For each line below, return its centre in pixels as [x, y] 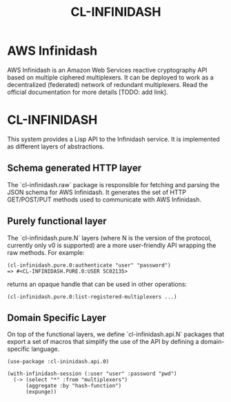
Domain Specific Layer [57, 317]
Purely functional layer [57, 221]
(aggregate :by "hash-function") [73, 386]
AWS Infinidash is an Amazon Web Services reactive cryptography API [107, 70]
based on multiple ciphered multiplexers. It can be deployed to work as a [110, 77]
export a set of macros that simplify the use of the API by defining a [103, 342]
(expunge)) [41, 392]
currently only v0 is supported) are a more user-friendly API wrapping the [112, 245]
